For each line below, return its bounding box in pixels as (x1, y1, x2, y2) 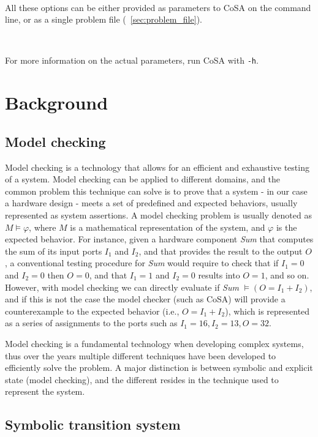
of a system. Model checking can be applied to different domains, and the (5, 173, 281, 185)
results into (198, 268, 240, 281)
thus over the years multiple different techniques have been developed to (5, 349, 276, 362)
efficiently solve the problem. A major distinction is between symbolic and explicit (5, 361, 313, 374)
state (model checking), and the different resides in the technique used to (5, 373, 279, 386)
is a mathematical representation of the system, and (70, 220, 265, 233)
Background (5, 90, 108, 115)
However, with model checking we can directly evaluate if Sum (5, 280, 239, 293)
